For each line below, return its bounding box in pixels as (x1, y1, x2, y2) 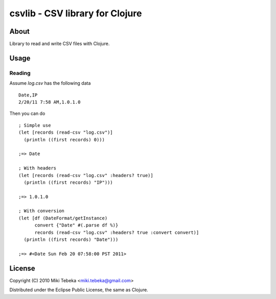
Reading (9, 69, 31, 77)
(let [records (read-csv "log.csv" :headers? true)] (18, 172, 153, 178)
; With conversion (18, 208, 65, 214)
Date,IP (18, 92, 38, 98)
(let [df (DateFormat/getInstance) (18, 215, 108, 221)
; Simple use (18, 122, 51, 128)
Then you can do (9, 110, 45, 117)
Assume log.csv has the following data (9, 80, 91, 86)
